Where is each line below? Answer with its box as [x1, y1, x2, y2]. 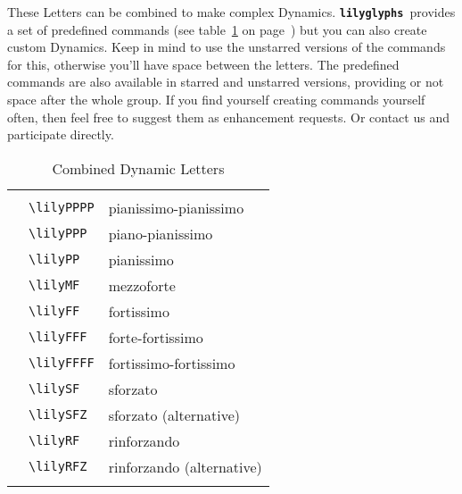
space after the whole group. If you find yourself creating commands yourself [7, 90, 425, 109]
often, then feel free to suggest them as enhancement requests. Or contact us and [7, 107, 450, 126]
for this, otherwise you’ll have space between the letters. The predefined [7, 54, 400, 73]
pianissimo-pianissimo [108, 197, 244, 218]
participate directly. [7, 125, 114, 144]
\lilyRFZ [29, 459, 87, 474]
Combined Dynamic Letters [52, 157, 225, 179]
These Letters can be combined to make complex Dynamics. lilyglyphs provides [7, 3, 456, 21]
